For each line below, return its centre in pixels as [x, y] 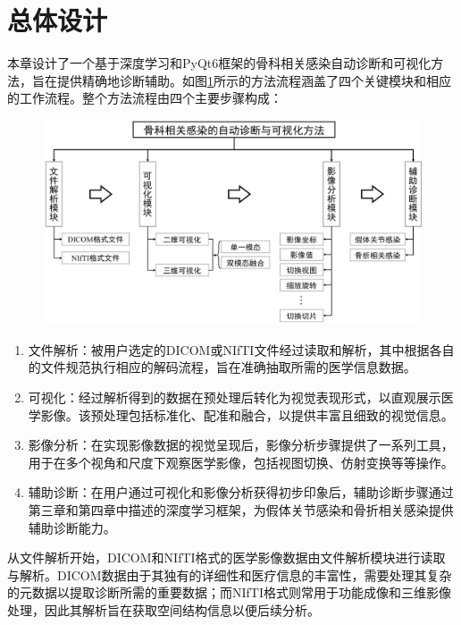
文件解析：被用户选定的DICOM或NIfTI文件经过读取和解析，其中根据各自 [241, 349]
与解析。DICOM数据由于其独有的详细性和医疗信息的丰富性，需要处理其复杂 [230, 574]
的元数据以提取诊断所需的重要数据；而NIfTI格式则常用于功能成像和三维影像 [229, 592]
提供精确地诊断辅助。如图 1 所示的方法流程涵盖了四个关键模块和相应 [254, 80]
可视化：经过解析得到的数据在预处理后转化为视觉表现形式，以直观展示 [235, 397]
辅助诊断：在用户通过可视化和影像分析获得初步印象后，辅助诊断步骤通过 [241, 492]
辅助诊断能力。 [72, 527]
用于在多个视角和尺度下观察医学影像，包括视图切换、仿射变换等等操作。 [241, 462]
